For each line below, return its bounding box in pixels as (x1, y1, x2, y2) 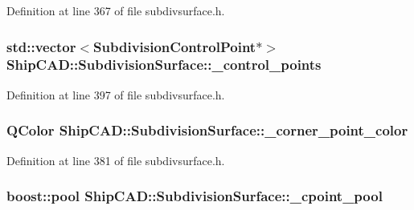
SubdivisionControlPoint (93, 36, 256, 56)
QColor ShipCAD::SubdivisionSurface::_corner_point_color (6, 120, 408, 140)
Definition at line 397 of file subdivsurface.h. (6, 86, 225, 103)
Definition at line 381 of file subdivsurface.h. (6, 151, 225, 168)
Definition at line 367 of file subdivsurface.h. (6, 2, 225, 18)
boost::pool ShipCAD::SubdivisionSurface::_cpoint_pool (6, 186, 383, 206)
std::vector (6, 36, 76, 56)
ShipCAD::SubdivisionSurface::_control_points (6, 55, 322, 75)
